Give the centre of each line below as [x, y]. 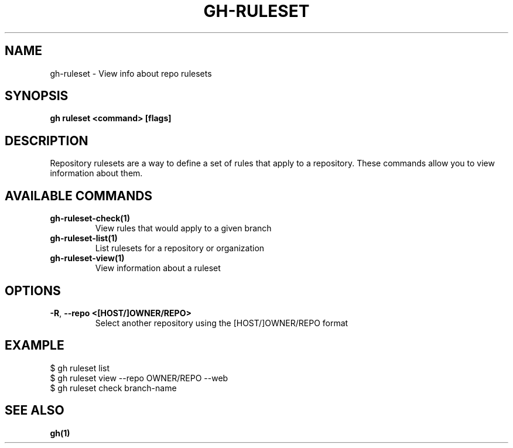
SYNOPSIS [37, 96]
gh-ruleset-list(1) [84, 238]
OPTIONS [33, 290]
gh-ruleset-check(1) [90, 218]
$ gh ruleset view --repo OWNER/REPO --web [139, 378]
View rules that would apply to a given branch [183, 228]
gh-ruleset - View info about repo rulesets [131, 73]
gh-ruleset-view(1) [87, 258]
